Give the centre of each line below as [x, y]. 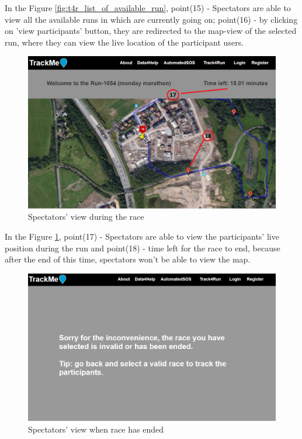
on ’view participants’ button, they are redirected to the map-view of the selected [151, 31]
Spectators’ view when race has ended [96, 429]
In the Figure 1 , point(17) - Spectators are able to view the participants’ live [142, 236]
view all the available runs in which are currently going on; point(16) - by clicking [151, 19]
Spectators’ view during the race [86, 217]
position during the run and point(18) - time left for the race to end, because [143, 248]
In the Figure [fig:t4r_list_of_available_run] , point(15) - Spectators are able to [148, 8]
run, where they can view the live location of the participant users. [124, 42]
